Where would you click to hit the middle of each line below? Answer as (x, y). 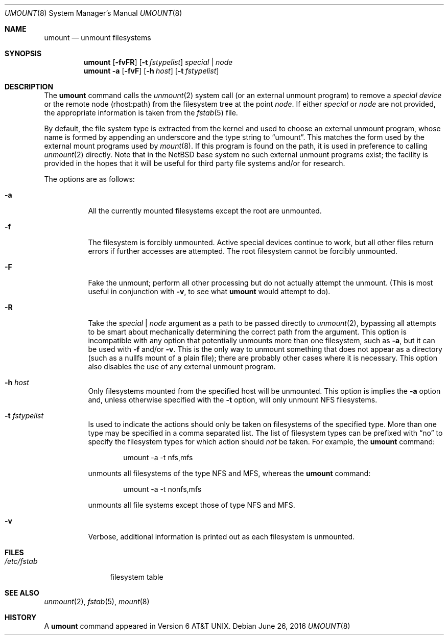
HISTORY (21, 617)
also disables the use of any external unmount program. (182, 366)
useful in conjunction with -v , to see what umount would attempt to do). (209, 291)
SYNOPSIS (23, 53)
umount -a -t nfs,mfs (158, 457)
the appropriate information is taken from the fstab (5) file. (141, 113)
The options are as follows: (89, 179)
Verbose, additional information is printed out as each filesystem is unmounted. (221, 537)
